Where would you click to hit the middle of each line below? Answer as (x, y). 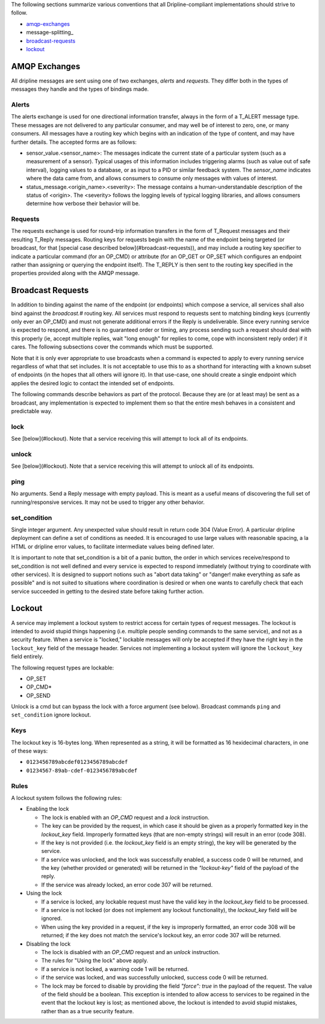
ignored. (52, 919)
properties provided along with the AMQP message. (75, 273)
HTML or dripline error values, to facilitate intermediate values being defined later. (113, 546)
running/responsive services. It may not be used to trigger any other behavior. (108, 502)
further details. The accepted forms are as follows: (74, 142)
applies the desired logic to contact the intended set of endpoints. (93, 383)
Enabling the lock (48, 809)
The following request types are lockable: (63, 668)
